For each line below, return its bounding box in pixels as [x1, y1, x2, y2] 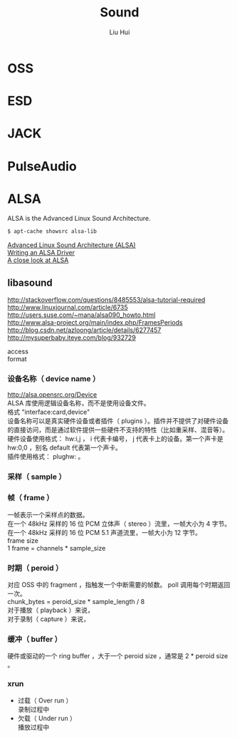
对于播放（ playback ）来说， [7, 606, 94, 614]
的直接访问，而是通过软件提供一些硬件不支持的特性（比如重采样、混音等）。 [7, 425, 229, 435]
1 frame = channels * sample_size [7, 544, 106, 552]
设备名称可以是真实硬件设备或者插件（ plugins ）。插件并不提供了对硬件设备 [7, 417, 229, 425]
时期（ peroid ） [7, 563, 63, 573]
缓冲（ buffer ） [7, 634, 63, 644]
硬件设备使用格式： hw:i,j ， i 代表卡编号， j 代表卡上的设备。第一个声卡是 [7, 435, 223, 443]
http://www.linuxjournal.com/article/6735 [7, 303, 128, 312]
